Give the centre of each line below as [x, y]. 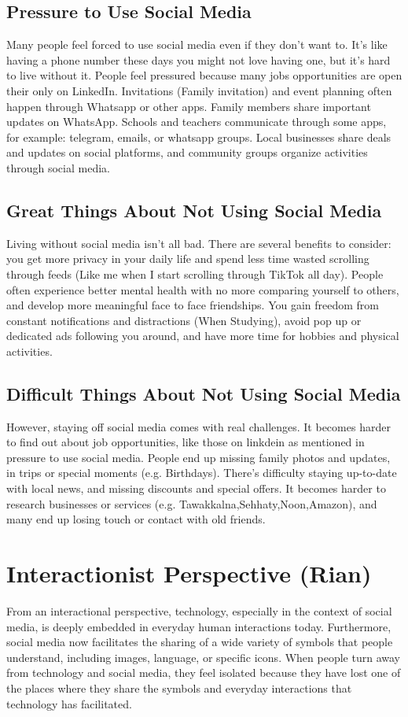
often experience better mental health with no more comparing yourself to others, [203, 289]
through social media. [58, 167]
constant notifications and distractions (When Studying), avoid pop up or [184, 320]
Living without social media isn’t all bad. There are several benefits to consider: [199, 243]
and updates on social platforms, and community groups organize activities [187, 152]
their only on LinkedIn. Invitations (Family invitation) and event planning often [199, 90]
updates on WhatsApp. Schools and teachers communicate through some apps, [197, 122]
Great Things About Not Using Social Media [194, 210]
